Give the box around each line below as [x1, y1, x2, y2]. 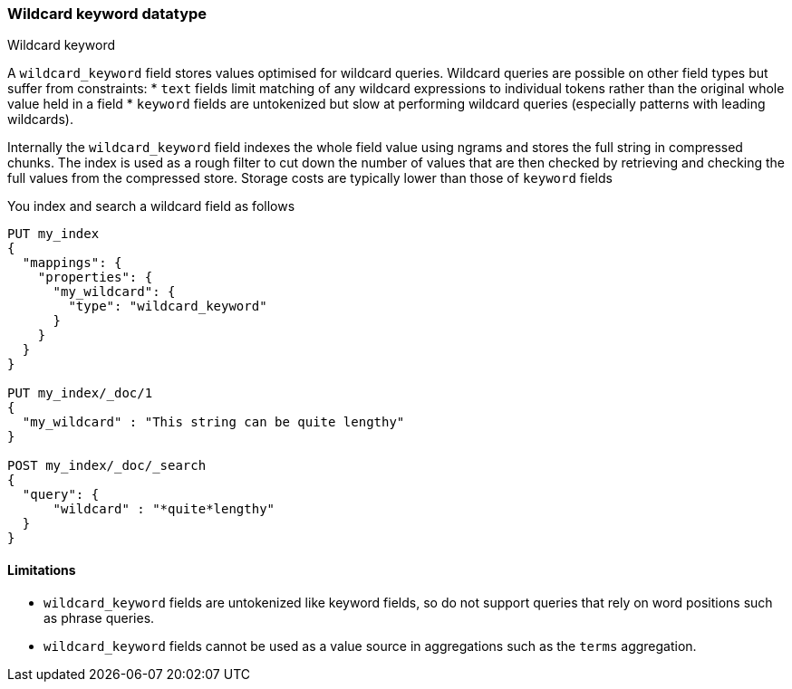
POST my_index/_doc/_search [7, 458, 207, 474]
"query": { [22, 487, 100, 502]
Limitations [7, 561, 76, 578]
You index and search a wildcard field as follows [7, 198, 295, 215]
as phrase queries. [43, 609, 155, 626]
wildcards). [7, 111, 73, 128]
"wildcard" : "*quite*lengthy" [53, 502, 275, 517]
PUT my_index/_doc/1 [7, 386, 153, 401]
